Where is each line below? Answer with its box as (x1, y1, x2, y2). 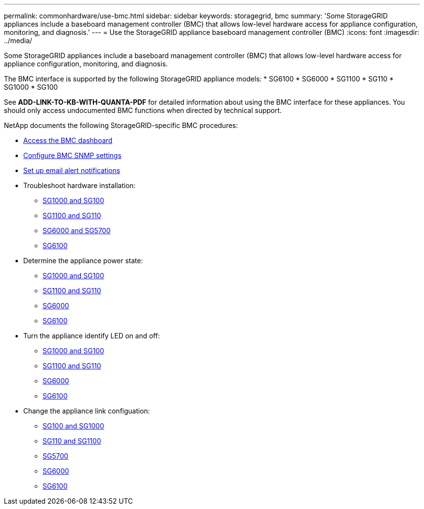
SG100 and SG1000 (43, 422, 104, 430)
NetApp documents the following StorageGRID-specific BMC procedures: (4, 121, 238, 129)
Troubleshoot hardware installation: (23, 181, 136, 190)
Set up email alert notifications (23, 166, 121, 175)
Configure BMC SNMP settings (23, 151, 121, 159)
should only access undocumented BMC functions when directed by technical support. (4, 106, 282, 114)
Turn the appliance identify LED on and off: (23, 332, 160, 340)
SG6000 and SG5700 (43, 226, 111, 235)
